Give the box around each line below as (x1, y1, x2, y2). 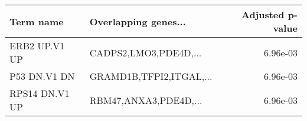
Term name (9, 14, 64, 28)
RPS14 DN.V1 (9, 86, 70, 100)
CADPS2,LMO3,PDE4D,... (89, 45, 202, 59)
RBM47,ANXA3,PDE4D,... (89, 93, 203, 107)
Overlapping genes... (89, 14, 186, 28)
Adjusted (241, 8, 285, 21)
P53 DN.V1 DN (9, 69, 75, 83)
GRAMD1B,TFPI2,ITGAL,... (89, 69, 213, 83)
